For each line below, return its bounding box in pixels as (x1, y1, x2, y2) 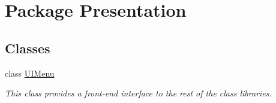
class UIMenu (5, 66, 55, 79)
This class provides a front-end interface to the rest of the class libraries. (5, 87, 272, 99)
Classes (5, 38, 50, 57)
